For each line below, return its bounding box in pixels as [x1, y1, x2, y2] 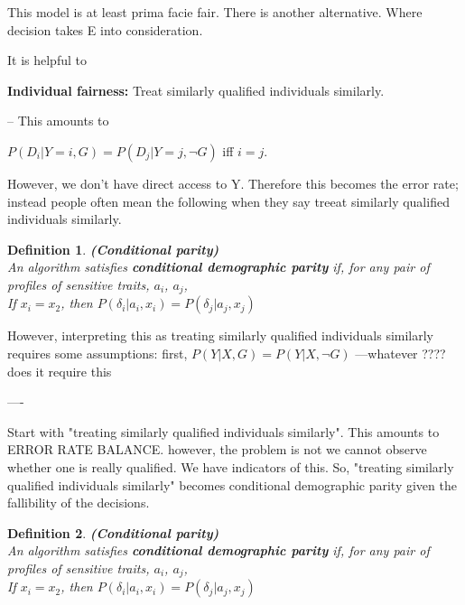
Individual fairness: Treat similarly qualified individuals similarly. [7, 80, 385, 99]
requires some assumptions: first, [7, 343, 188, 362]
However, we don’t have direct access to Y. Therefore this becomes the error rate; [7, 173, 459, 192]
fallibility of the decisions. [7, 493, 150, 512]
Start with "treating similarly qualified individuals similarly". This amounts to [7, 422, 440, 441]
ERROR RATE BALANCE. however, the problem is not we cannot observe [7, 440, 427, 459]
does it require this [7, 361, 112, 380]
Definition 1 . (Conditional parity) [7, 239, 219, 258]
